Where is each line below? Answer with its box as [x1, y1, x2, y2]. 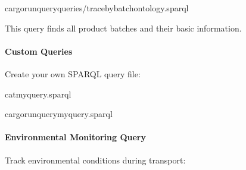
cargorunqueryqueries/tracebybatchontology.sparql [5, 2, 189, 14]
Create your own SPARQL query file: [5, 67, 141, 80]
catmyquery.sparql [5, 87, 71, 100]
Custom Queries [5, 45, 73, 57]
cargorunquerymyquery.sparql [5, 108, 113, 120]
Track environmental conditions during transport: [5, 153, 186, 166]
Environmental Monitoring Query [5, 131, 146, 143]
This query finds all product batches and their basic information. [5, 21, 242, 34]
